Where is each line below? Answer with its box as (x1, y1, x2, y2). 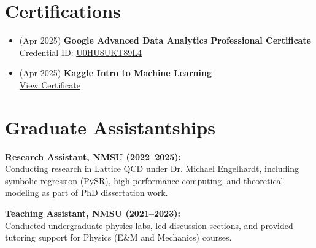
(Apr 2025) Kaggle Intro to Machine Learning (19, 66, 212, 79)
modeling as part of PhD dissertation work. (5, 186, 168, 199)
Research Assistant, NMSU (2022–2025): (5, 150, 182, 163)
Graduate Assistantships (5, 114, 215, 139)
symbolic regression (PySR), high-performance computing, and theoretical (5, 174, 283, 187)
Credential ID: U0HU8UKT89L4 (19, 45, 142, 58)
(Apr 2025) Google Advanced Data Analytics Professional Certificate (19, 34, 311, 47)
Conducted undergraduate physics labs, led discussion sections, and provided (5, 219, 293, 231)
